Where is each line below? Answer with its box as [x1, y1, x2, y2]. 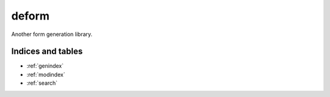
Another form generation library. [11, 31, 93, 38]
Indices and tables [11, 46, 83, 57]
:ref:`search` [26, 79, 58, 87]
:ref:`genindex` [26, 62, 64, 70]
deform [11, 9, 50, 23]
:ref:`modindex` [26, 71, 65, 78]
